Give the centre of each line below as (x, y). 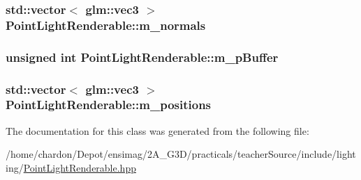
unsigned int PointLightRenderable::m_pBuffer (142, 57)
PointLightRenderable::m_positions (109, 105)
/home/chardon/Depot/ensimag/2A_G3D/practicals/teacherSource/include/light (181, 154)
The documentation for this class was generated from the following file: (157, 130)
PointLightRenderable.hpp (80, 167)
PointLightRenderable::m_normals (106, 25)
